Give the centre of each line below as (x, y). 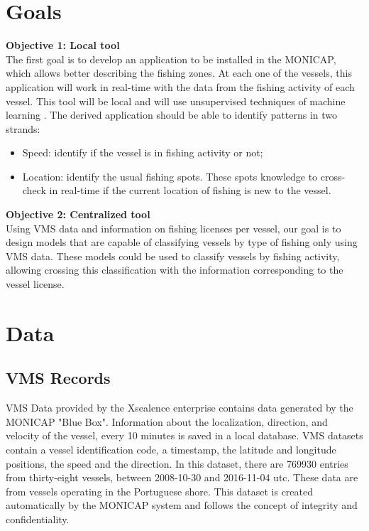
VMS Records (58, 378)
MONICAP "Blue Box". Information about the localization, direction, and (167, 421)
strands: (23, 128)
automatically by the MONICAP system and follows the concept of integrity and (182, 505)
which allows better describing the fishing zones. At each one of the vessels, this (179, 73)
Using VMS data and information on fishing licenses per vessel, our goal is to (174, 228)
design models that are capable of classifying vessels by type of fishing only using (182, 242)
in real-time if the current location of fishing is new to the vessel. (190, 190)
